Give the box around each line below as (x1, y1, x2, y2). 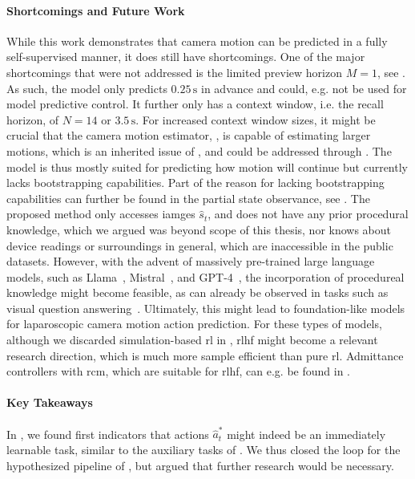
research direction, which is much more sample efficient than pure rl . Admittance (6, 347, 404, 363)
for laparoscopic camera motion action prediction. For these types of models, (6, 315, 382, 332)
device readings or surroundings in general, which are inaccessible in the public (6, 237, 393, 254)
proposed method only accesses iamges (6, 205, 195, 222)
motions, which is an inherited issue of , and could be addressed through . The (6, 142, 392, 159)
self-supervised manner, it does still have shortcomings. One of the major (6, 48, 365, 65)
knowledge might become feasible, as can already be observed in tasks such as (6, 284, 389, 301)
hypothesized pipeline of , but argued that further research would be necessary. (6, 457, 394, 473)
